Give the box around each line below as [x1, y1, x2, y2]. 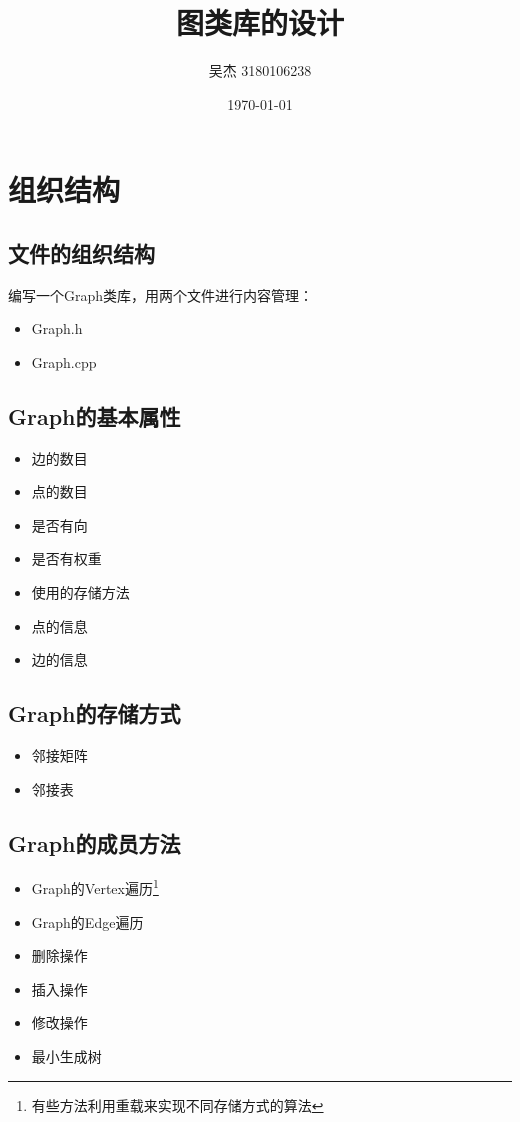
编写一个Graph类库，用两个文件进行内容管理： [8, 284, 314, 305]
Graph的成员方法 [8, 827, 181, 858]
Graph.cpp [31, 351, 97, 372]
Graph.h [31, 318, 83, 339]
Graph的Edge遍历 [31, 911, 144, 932]
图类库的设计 [175, 2, 344, 43]
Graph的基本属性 [8, 400, 181, 431]
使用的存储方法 [31, 582, 130, 603]
